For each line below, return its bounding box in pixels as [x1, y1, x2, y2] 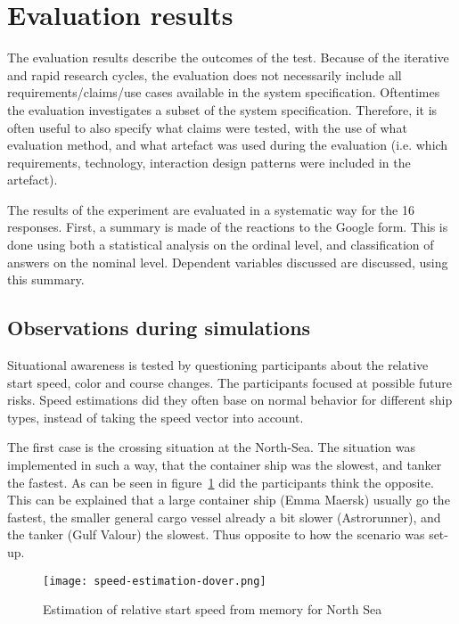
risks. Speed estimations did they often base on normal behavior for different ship [7, 390, 453, 409]
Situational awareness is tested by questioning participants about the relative [7, 356, 429, 374]
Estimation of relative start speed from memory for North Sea [43, 600, 382, 619]
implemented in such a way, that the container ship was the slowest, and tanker [7, 456, 442, 474]
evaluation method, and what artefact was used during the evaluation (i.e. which [7, 135, 448, 154]
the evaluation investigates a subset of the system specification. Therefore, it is [7, 100, 438, 119]
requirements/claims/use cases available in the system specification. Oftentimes [7, 83, 440, 102]
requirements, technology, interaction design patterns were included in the [7, 152, 411, 171]
